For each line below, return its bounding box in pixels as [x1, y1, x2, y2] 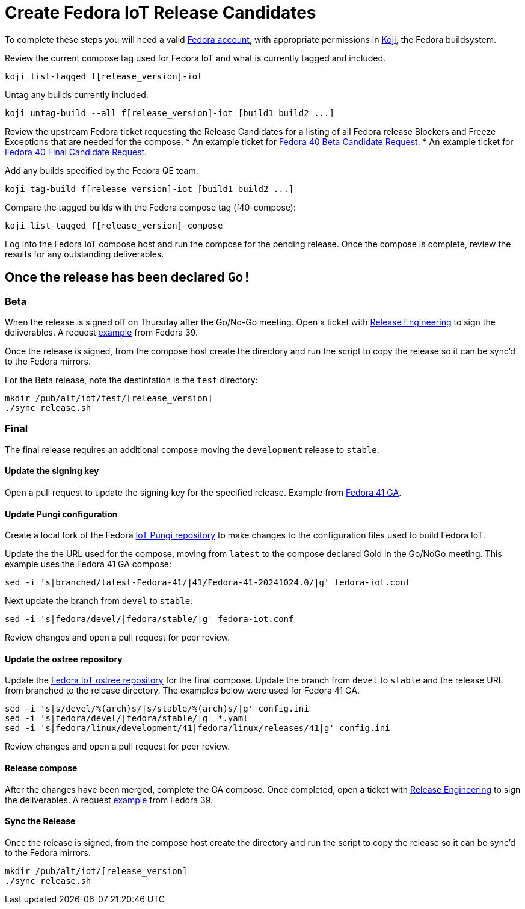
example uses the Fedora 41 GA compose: [5, 559, 172, 570]
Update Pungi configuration [5, 508, 118, 519]
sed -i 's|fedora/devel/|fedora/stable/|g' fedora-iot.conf [5, 614, 294, 624]
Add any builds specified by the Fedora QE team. [5, 165, 198, 176]
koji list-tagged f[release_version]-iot [5, 71, 203, 81]
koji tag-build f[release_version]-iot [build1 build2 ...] [5, 183, 294, 194]
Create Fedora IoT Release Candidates [5, 2, 316, 23]
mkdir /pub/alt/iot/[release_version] [5, 866, 188, 876]
